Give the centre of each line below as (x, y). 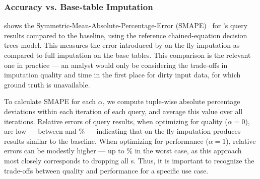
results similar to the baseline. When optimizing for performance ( (106, 141)
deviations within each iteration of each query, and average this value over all (123, 111)
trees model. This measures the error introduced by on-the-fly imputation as (122, 45)
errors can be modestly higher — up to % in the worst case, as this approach (123, 151)
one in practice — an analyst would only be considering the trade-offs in (116, 65)
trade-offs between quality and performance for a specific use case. (106, 170)
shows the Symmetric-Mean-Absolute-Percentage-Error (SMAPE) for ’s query (126, 25)
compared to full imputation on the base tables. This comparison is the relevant (127, 55)
